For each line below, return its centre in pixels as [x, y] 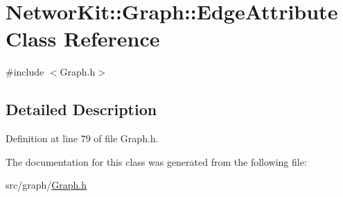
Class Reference [83, 38]
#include [25, 72]
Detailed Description [81, 109]
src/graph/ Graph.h [46, 185]
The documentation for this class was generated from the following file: [156, 161]
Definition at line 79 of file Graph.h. [82, 138]
